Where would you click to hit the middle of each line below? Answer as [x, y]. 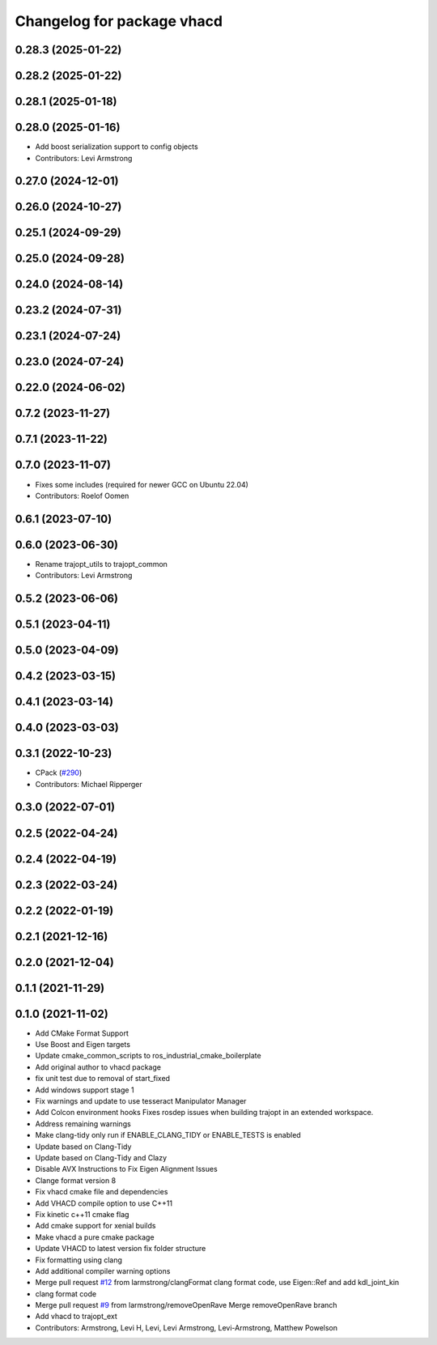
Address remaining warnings [83, 1124]
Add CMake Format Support [82, 1033]
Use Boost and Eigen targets [83, 1045]
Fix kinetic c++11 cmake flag [82, 1214]
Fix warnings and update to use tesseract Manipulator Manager [141, 1101]
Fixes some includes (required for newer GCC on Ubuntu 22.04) [142, 484]
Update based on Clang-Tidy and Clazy [101, 1158]
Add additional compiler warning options [103, 1271]
